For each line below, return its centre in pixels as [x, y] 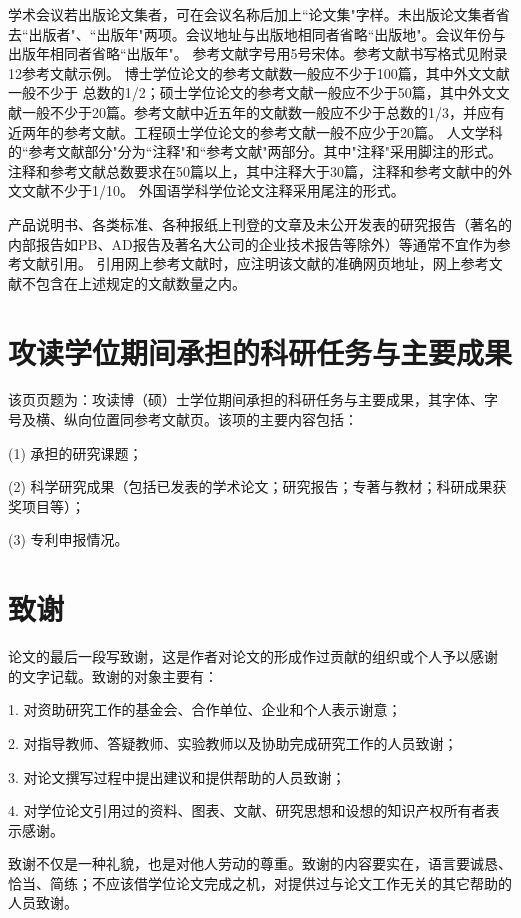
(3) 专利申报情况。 [68, 539]
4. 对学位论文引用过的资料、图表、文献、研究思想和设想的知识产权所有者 [247, 810]
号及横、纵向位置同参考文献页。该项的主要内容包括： [183, 419]
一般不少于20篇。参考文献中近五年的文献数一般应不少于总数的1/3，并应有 [263, 111]
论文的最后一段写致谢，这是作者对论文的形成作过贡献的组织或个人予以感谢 [253, 656]
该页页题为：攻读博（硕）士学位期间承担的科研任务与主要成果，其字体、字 [253, 399]
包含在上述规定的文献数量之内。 [140, 282]
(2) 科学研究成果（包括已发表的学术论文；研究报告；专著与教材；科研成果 [250, 486]
